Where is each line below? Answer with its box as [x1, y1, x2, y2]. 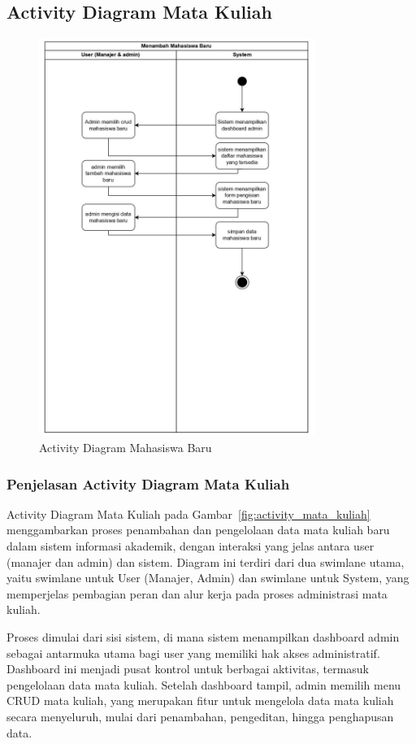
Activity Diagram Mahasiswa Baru [39, 438, 212, 455]
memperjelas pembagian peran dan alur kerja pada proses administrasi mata [6, 585, 388, 602]
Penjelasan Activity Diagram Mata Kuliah [6, 473, 290, 494]
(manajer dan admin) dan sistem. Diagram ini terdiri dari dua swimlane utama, [6, 553, 405, 570]
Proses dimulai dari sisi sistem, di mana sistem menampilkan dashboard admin [6, 628, 400, 645]
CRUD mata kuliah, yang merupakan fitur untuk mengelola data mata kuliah [6, 692, 394, 709]
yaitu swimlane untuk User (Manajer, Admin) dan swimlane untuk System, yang [6, 569, 409, 586]
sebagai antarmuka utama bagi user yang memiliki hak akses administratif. [6, 644, 380, 661]
